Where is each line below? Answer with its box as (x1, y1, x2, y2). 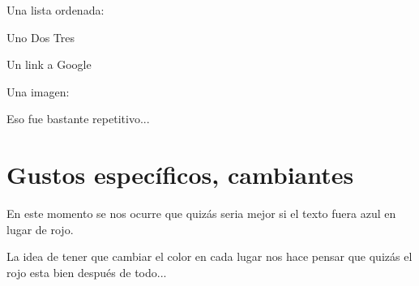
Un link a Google (6, 56, 92, 73)
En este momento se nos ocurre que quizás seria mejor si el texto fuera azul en (6, 205, 396, 222)
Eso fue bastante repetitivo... (6, 110, 150, 127)
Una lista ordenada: (6, 2, 105, 18)
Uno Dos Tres (6, 28, 75, 45)
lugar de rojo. (6, 220, 74, 237)
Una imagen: (6, 83, 70, 100)
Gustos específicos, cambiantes (6, 158, 354, 191)
